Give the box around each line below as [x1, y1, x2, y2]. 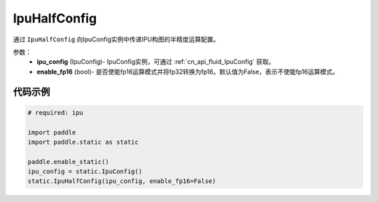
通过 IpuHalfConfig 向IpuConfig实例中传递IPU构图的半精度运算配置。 [13, 35, 220, 43]
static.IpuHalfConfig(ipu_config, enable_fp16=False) [27, 177, 216, 185]
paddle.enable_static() [27, 158, 110, 166]
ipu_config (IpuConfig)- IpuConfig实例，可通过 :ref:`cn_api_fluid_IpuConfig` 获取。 [36, 58, 275, 66]
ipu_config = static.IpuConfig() [27, 168, 143, 175]
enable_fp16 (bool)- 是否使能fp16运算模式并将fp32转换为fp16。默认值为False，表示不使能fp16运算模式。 [36, 67, 339, 76]
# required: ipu [27, 109, 84, 116]
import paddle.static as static [27, 137, 139, 146]
